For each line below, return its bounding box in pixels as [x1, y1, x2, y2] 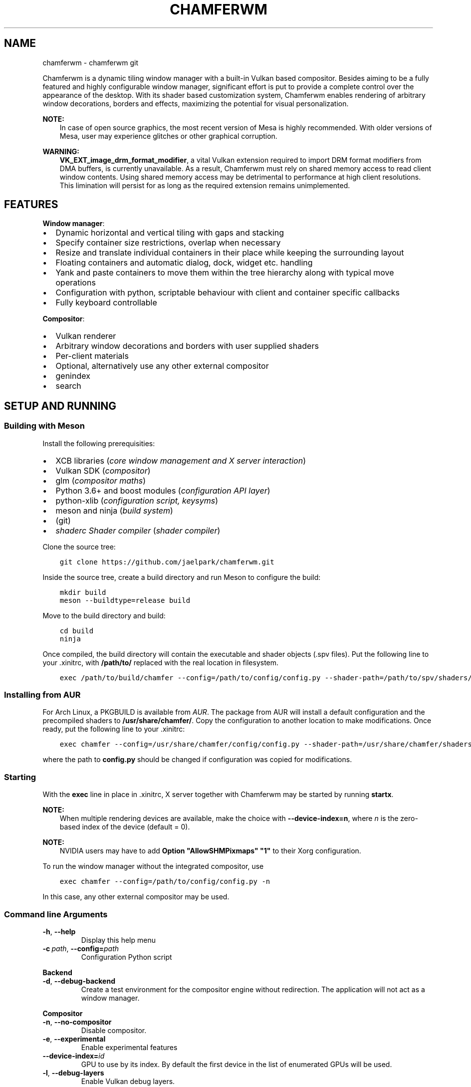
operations [55, 277, 96, 288]
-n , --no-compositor [42, 1017, 112, 1026]
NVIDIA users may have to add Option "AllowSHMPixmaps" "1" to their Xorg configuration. [59, 846, 361, 855]
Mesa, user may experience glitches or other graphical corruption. [59, 131, 277, 140]
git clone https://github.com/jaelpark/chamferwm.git [59, 557, 274, 566]
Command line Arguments [4, 909, 108, 919]
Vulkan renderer [55, 331, 116, 341]
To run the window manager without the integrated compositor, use [42, 862, 264, 871]
